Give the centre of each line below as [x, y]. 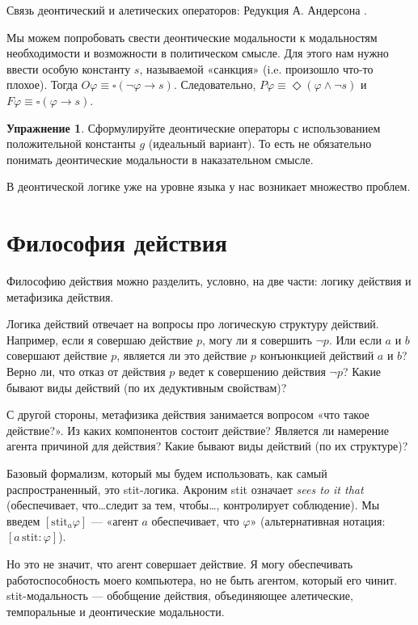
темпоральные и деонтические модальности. [116, 611]
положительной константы [71, 144]
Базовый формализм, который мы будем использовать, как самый [167, 473]
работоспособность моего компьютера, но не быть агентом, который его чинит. [202, 579]
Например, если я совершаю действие [100, 339]
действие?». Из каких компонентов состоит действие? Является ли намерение [198, 430]
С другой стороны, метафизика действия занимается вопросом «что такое [188, 414]
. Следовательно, [215, 84]
